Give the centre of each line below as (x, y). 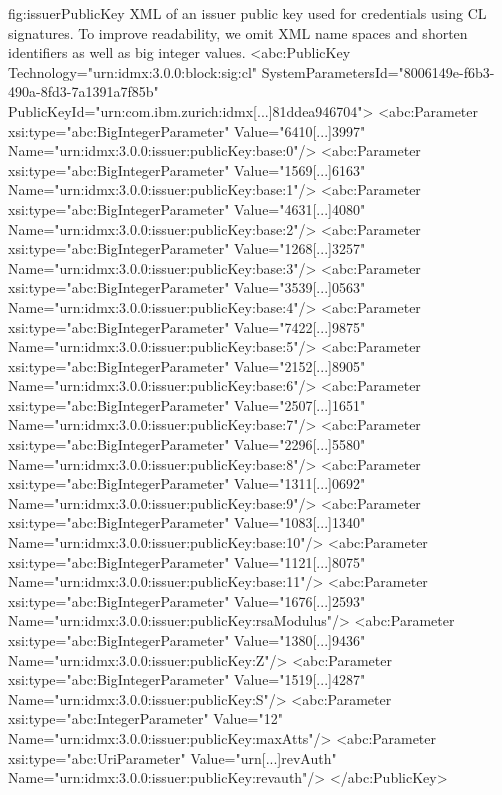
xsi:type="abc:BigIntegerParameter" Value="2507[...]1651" (187, 404)
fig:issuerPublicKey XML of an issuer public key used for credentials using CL (247, 13)
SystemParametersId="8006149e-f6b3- (378, 71)
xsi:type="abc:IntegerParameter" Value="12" (145, 718)
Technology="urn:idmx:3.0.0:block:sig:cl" (133, 71)
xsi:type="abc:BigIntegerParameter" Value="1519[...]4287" (187, 679)
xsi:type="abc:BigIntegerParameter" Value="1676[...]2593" (187, 600)
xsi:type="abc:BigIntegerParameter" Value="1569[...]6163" (187, 169)
